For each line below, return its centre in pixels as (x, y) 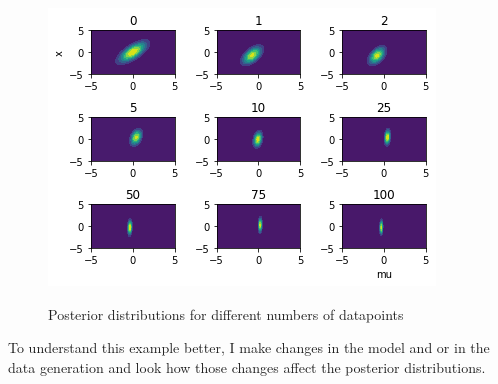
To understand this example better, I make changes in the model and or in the (249, 347)
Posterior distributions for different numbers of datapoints (226, 313)
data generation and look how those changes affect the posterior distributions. (247, 366)
